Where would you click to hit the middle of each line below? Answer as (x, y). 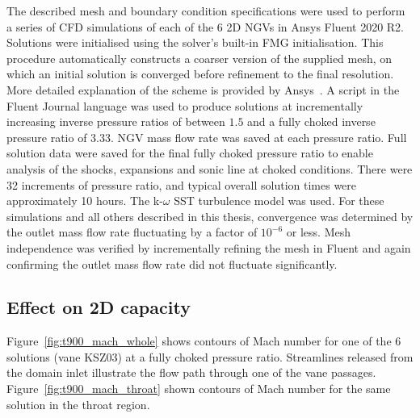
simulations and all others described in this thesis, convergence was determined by (210, 216)
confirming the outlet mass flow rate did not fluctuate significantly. (172, 263)
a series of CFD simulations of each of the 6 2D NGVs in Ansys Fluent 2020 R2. (205, 26)
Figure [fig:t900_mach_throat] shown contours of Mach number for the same (199, 389)
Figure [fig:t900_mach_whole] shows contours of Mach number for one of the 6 (204, 341)
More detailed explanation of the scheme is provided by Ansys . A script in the (203, 89)
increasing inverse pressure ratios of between (116, 121)
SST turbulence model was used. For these (279, 201)
